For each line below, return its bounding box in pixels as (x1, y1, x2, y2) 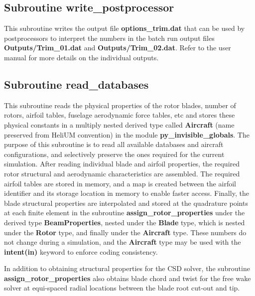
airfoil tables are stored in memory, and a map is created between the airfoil (4, 178, 236, 188)
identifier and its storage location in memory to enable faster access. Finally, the (4, 188, 249, 198)
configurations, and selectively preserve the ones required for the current (4, 148, 225, 159)
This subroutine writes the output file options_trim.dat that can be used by (4, 23, 245, 33)
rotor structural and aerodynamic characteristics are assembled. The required (4, 168, 240, 178)
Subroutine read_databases (4, 76, 149, 92)
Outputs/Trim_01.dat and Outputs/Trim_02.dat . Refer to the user (4, 42, 231, 53)
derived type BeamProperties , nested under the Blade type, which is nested (4, 217, 245, 227)
